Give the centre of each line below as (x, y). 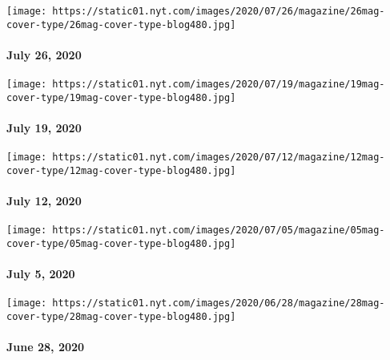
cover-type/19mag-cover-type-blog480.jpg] (121, 97)
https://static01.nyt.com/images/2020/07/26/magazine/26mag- (219, 11)
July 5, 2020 (41, 274)
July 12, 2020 (44, 201)
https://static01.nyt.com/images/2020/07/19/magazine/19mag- (219, 85)
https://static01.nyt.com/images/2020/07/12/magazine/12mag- (219, 158)
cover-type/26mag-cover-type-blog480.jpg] (121, 24)
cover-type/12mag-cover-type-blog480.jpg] (121, 170)
